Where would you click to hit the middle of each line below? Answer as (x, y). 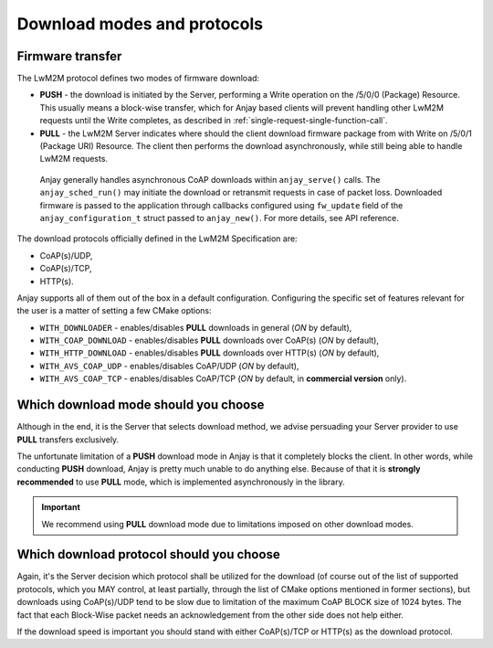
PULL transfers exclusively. (68, 440)
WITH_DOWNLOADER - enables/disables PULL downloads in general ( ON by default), (196, 327)
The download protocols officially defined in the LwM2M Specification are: (157, 239)
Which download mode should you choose (141, 405)
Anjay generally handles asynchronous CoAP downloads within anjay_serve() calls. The (210, 179)
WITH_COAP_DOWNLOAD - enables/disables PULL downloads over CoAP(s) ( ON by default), (209, 340)
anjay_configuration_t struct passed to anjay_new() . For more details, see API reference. (219, 218)
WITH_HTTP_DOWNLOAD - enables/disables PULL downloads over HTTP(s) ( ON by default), (210, 353)
